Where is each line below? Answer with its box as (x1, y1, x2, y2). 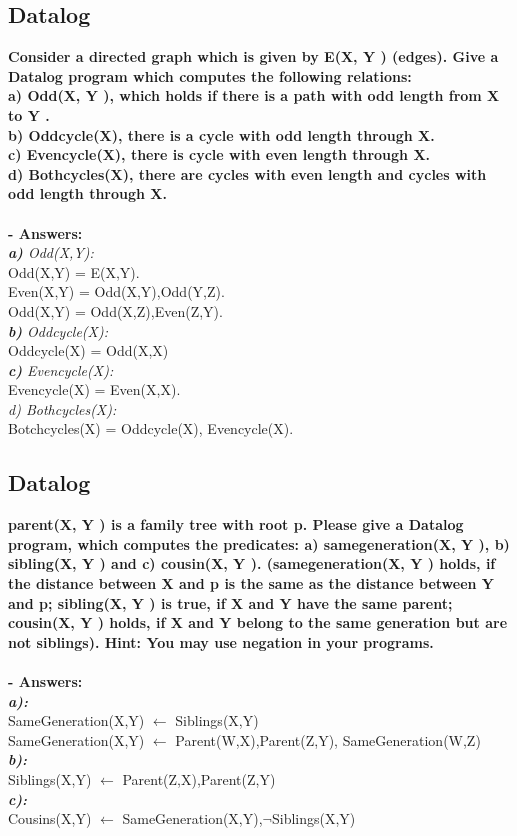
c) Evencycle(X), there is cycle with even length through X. (8, 144, 431, 165)
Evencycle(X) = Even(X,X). (8, 379, 181, 400)
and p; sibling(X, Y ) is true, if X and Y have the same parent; (8, 592, 453, 613)
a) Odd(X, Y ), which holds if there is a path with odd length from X (8, 85, 500, 106)
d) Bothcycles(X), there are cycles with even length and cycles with (8, 163, 487, 184)
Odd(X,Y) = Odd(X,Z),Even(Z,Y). (8, 300, 223, 321)
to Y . (8, 104, 50, 125)
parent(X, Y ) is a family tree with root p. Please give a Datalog (8, 514, 464, 535)
